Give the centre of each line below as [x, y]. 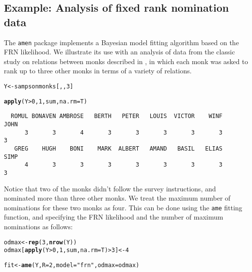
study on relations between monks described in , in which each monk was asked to [126, 61]
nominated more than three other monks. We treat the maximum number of [117, 198]
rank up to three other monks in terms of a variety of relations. [98, 71]
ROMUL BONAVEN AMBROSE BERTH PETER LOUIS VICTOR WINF [117, 116]
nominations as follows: [38, 227]
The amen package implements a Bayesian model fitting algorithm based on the [121, 42]
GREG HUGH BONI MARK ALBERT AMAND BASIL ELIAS [118, 148]
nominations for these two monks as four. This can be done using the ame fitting [123, 207]
